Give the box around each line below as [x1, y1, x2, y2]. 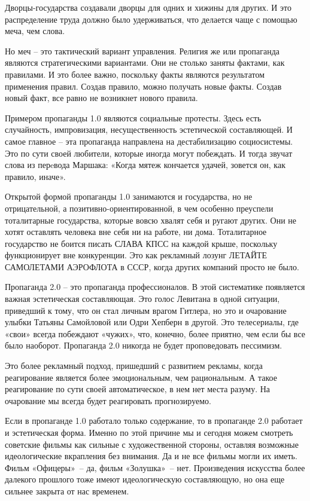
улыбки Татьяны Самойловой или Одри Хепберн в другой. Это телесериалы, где [5, 316, 299, 328]
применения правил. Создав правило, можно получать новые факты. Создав [5, 80, 282, 92]
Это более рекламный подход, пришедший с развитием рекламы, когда [5, 359, 263, 372]
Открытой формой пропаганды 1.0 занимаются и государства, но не [5, 190, 253, 203]
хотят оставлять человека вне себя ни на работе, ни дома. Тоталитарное [5, 225, 267, 238]
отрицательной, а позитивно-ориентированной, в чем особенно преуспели [5, 201, 273, 214]
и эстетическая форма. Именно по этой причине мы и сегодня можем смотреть [5, 426, 293, 438]
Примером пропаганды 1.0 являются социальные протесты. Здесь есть [5, 111, 262, 124]
